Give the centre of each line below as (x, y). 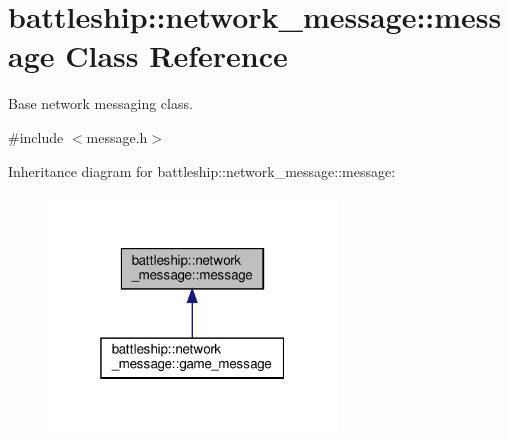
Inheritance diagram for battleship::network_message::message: (202, 170)
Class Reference (176, 55)
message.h (117, 136)
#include (36, 136)
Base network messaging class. (100, 103)
